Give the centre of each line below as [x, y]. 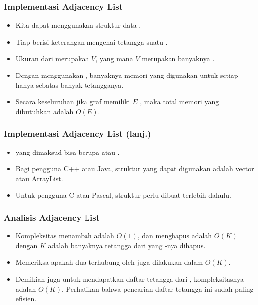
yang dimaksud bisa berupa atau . [68, 152]
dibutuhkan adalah [44, 111]
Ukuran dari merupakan [52, 58]
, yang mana [114, 58]
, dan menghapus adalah [175, 236]
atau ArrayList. [39, 178]
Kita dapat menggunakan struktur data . [78, 25]
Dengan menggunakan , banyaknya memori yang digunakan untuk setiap [127, 75]
